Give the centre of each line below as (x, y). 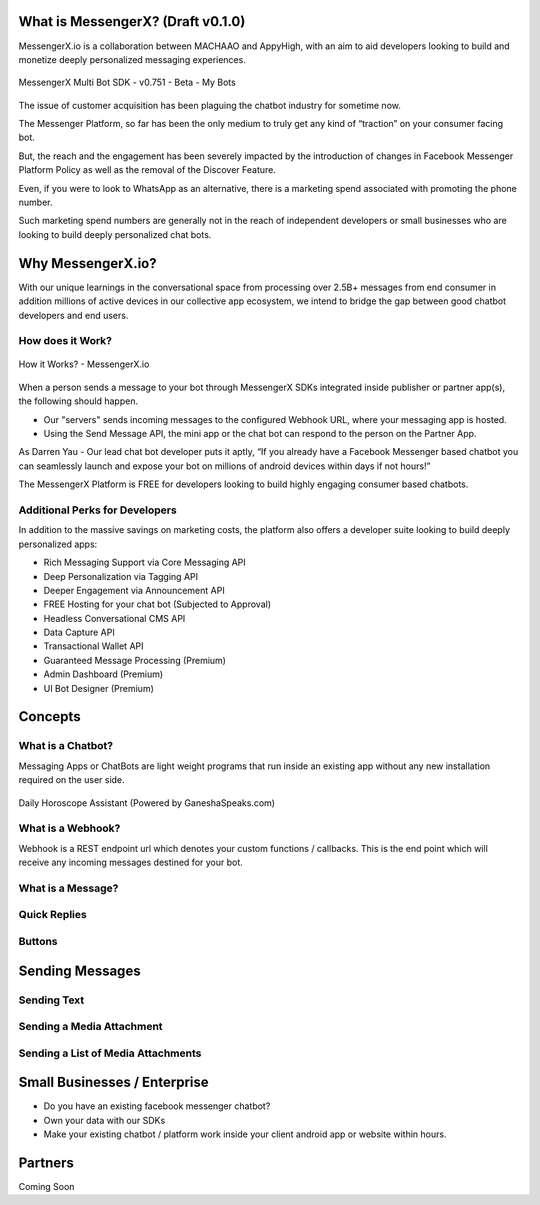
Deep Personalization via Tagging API (121, 576)
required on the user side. (71, 780)
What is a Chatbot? (66, 746)
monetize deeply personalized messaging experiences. (132, 59)
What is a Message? (68, 888)
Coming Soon (46, 1187)
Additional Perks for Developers (97, 510)
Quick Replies (52, 915)
